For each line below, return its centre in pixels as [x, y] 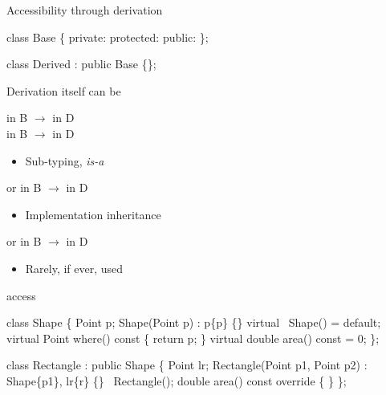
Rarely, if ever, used [74, 268]
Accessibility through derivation [85, 10]
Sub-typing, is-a [65, 160]
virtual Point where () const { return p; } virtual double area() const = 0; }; [193, 338]
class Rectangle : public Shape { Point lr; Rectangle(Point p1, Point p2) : [187, 365]
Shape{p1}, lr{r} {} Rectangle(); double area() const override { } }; [177, 380]
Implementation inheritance [93, 214]
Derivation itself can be [64, 90]
